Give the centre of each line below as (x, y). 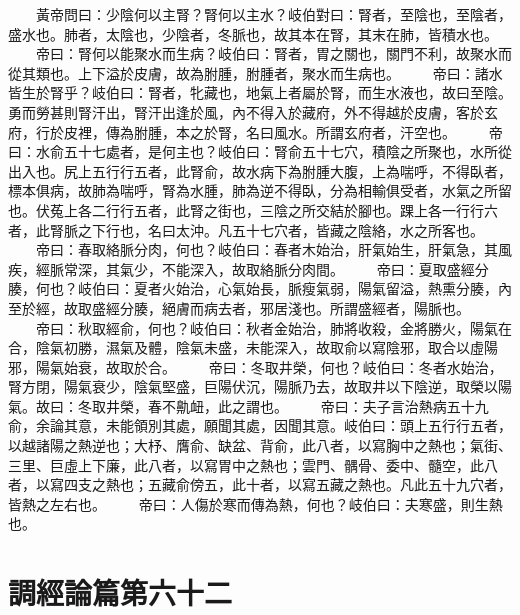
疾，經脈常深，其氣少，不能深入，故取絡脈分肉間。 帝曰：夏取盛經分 (248, 268)
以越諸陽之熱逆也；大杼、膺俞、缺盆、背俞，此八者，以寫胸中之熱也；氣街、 (260, 445)
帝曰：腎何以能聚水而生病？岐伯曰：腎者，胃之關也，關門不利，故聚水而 (273, 53)
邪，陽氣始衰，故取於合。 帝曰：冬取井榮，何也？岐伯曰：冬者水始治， (255, 366)
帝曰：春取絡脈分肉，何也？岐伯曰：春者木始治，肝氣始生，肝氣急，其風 (273, 249)
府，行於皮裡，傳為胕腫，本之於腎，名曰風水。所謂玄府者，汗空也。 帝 (255, 131)
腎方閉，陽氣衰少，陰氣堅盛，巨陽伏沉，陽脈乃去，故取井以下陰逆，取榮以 (253, 386)
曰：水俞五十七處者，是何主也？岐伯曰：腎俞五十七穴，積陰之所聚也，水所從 (260, 151)
